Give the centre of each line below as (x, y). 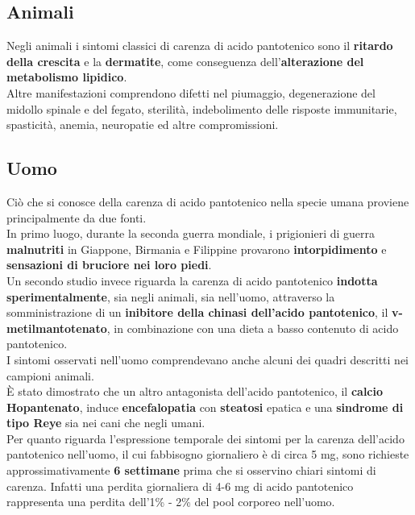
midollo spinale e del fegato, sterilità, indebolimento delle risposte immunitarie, (202, 108)
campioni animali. (50, 375)
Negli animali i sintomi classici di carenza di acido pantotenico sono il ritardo (200, 46)
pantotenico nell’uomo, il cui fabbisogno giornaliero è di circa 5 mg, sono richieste (208, 454)
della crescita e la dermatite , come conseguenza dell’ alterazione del (185, 61)
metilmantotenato (57, 328)
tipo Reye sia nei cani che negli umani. (106, 423)
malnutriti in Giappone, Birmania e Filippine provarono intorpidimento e (197, 249)
